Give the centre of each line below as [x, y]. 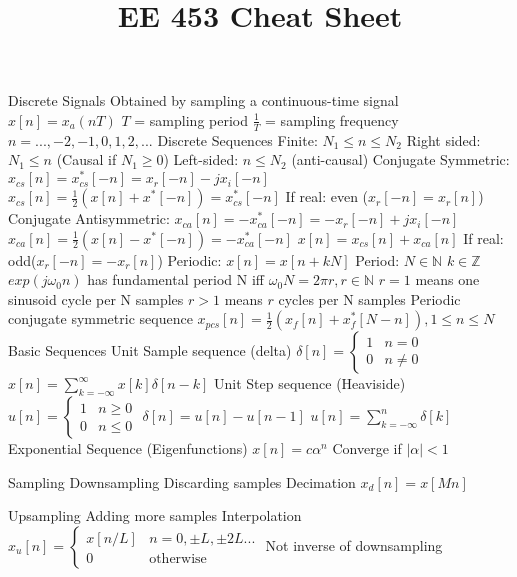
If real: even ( [327, 196]
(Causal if [86, 159]
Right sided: [443, 139]
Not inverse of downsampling [354, 545]
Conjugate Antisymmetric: [89, 218]
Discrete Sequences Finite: [237, 139]
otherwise [178, 559]
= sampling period [191, 119]
